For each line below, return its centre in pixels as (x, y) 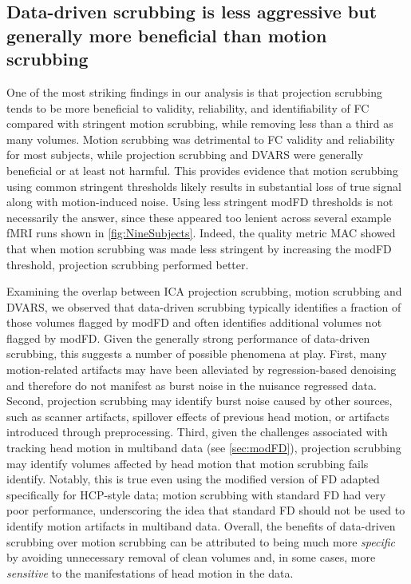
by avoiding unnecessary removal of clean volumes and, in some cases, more (191, 557)
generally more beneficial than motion (167, 35)
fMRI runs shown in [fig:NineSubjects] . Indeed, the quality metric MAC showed (201, 233)
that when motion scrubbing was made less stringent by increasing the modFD (199, 248)
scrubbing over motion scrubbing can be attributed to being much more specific (201, 541)
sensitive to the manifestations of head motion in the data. (150, 572)
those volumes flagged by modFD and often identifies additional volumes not (194, 322)
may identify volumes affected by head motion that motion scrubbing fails (188, 463)
